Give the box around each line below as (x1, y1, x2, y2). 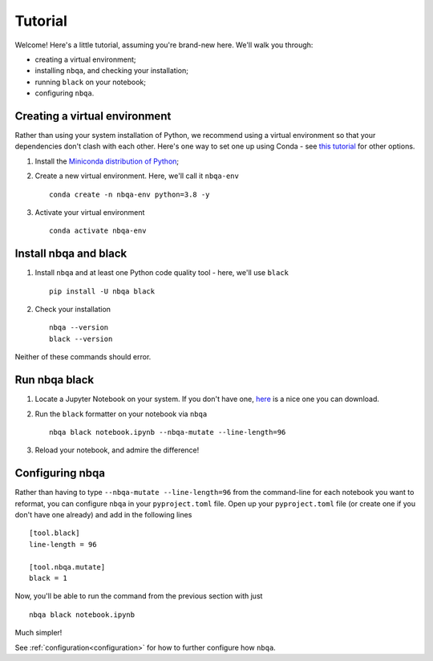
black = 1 (29, 574, 67, 582)
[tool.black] (29, 529, 80, 537)
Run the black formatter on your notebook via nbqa (34, 409, 208, 419)
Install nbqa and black (14, 247, 127, 261)
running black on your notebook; (34, 77, 146, 87)
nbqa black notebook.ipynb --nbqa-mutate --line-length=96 (49, 428, 286, 436)
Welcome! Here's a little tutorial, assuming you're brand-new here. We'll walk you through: (14, 40, 314, 50)
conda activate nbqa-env (49, 226, 147, 236)
